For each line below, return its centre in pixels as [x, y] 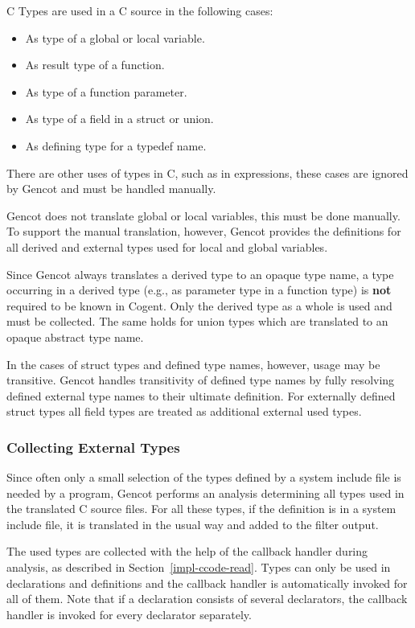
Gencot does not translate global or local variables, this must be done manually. [203, 215]
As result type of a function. [95, 65]
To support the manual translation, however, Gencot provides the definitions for [204, 231]
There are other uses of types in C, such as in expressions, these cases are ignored [207, 172]
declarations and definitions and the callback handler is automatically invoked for [207, 583]
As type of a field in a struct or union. [119, 119]
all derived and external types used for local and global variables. [167, 246]
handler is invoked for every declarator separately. [129, 614]
